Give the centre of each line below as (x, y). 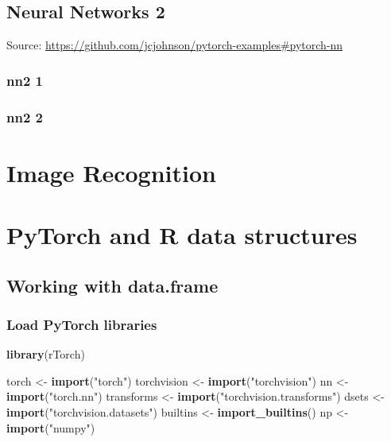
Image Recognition (111, 172)
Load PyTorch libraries (82, 324)
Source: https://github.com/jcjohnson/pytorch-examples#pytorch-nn (175, 45)
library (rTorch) (46, 354)
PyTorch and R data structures (182, 235)
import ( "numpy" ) (51, 427)
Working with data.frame (112, 285)
